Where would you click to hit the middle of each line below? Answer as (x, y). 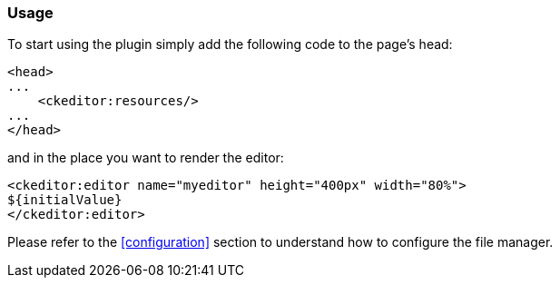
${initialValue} (65, 200)
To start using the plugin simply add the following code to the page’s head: (230, 44)
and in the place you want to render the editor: (146, 158)
